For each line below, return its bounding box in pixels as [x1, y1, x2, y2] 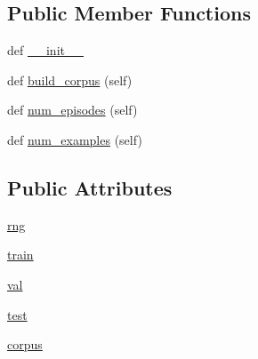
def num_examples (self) [7, 130, 142, 148]
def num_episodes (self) [7, 100, 138, 119]
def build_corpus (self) [7, 70, 133, 89]
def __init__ [7, 41, 84, 60]
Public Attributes [7, 173, 173, 201]
